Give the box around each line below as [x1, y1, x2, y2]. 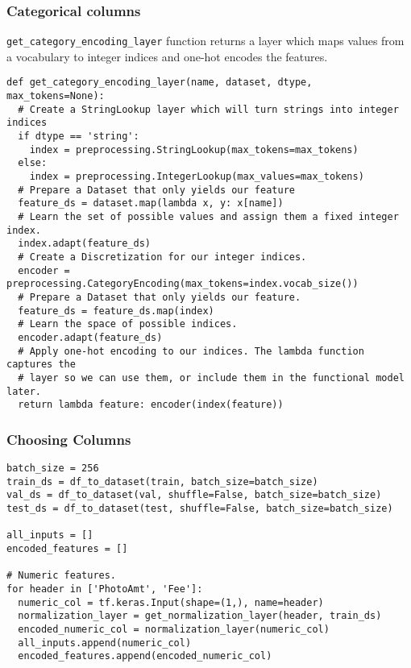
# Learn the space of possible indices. [18, 318, 238, 330]
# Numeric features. [6, 570, 117, 582]
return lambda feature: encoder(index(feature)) [18, 399, 284, 411]
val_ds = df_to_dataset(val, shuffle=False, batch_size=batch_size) [6, 489, 382, 501]
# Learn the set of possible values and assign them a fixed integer [18, 211, 399, 223]
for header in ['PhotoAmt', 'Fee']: [6, 583, 203, 595]
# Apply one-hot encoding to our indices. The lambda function [18, 345, 364, 357]
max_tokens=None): [6, 90, 105, 102]
